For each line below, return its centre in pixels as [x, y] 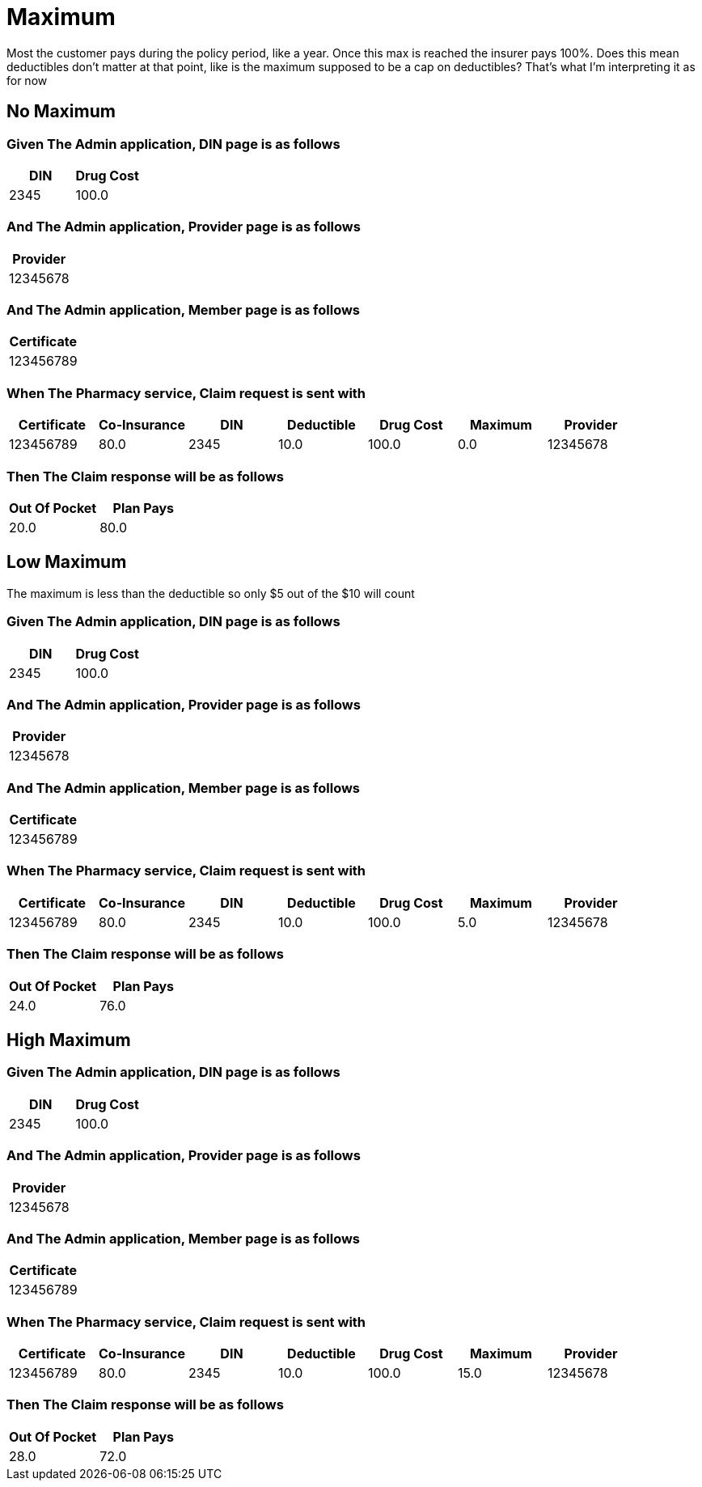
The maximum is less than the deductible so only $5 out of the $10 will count [211, 593]
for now [27, 80]
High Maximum [69, 1040]
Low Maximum [67, 562]
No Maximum [61, 112]
